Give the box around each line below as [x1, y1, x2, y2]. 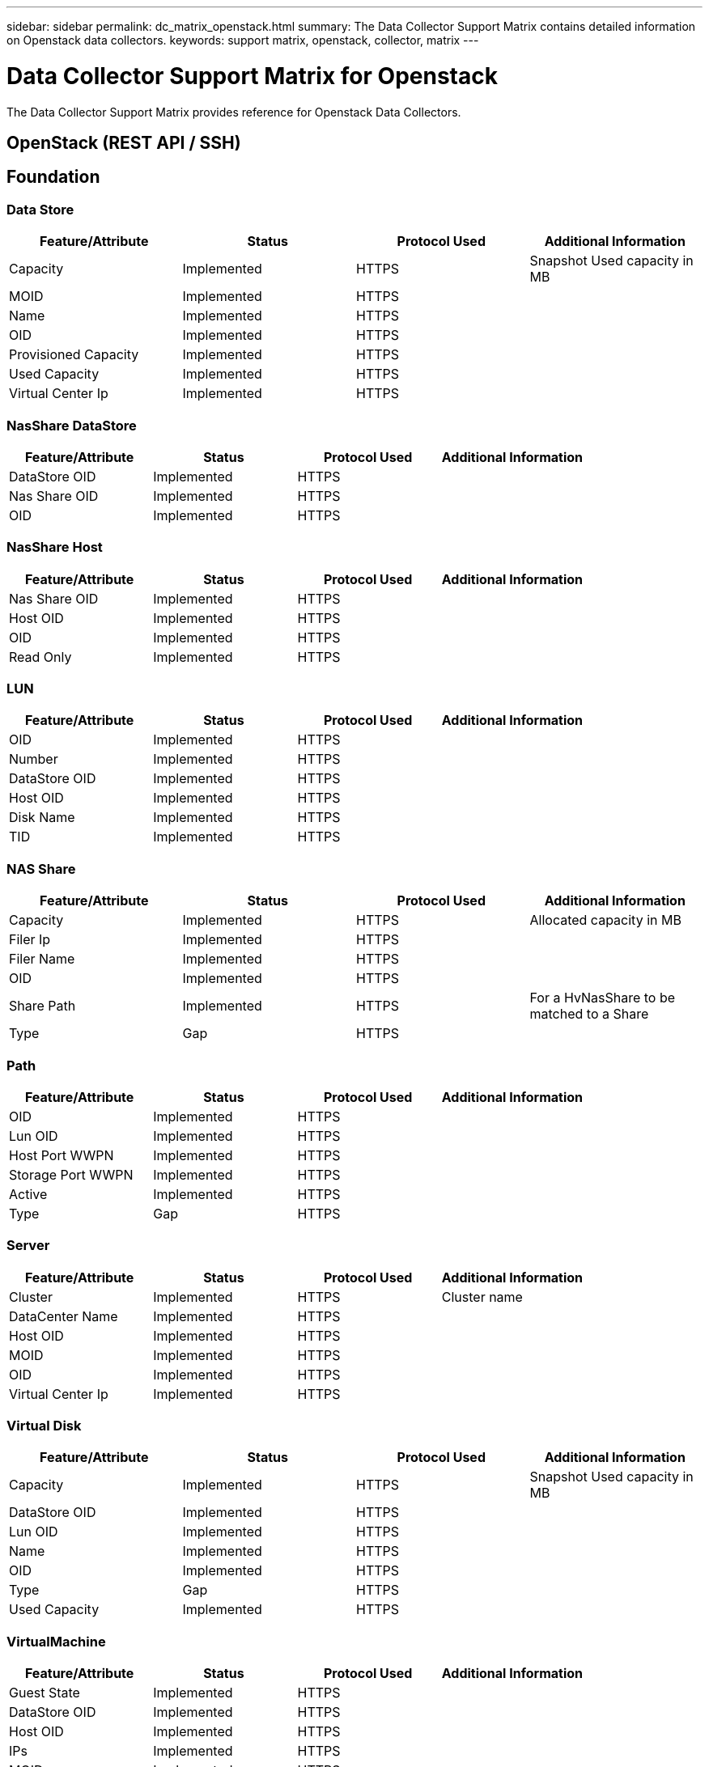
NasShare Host [6, 539, 103, 556]
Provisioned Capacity [9, 346, 139, 363]
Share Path [9, 998, 76, 1015]
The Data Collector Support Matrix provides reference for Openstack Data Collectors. [6, 104, 461, 119]
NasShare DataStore [6, 417, 137, 434]
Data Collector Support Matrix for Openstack [6, 61, 498, 90]
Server [6, 1237, 50, 1254]
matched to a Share [529, 1006, 649, 1023]
